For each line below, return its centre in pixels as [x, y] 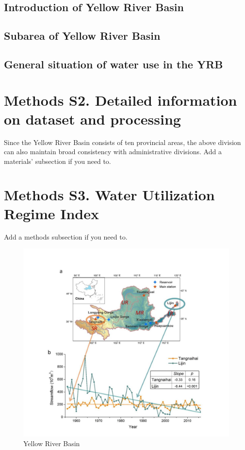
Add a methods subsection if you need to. [66, 236]
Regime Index [52, 213]
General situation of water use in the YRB [114, 64]
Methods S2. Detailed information [121, 100]
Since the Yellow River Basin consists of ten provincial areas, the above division [122, 142]
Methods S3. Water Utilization [109, 194]
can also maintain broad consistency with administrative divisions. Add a [113, 152]
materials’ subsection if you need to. [57, 161]
